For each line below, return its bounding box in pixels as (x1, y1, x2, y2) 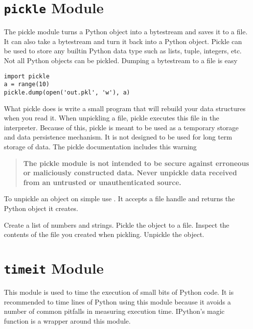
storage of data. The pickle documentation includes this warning (4, 141, 197, 151)
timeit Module (4, 258, 104, 278)
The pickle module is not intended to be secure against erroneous (23, 158, 249, 168)
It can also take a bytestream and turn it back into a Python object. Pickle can (4, 36, 242, 46)
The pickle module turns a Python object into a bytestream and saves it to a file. (4, 26, 248, 37)
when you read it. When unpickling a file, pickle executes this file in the (4, 113, 219, 123)
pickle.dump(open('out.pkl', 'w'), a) (4, 89, 130, 96)
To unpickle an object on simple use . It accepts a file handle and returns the (4, 193, 235, 204)
